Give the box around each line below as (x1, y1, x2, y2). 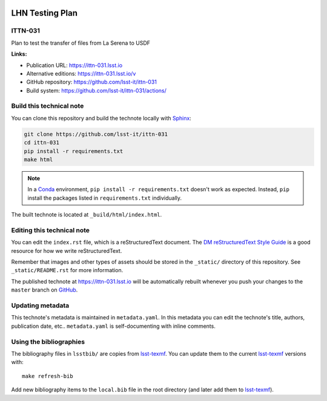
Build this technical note (11, 102, 84, 110)
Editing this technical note (11, 226, 90, 234)
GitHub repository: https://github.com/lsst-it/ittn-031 (26, 79, 157, 86)
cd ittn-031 (24, 139, 60, 146)
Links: (11, 50, 27, 57)
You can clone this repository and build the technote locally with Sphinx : (11, 114, 192, 122)
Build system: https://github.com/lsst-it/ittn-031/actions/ (26, 86, 167, 94)
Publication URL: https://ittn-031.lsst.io (26, 61, 123, 69)
